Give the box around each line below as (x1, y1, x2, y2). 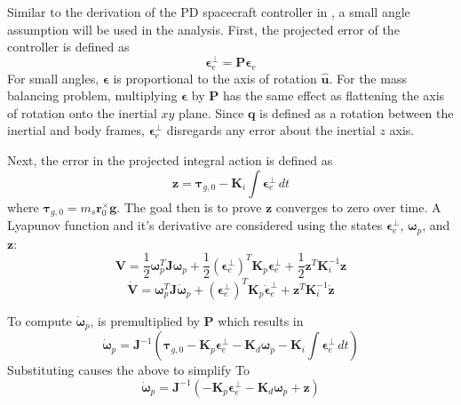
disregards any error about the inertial (166, 121, 376, 139)
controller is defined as (7, 37, 130, 56)
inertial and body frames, (7, 121, 145, 139)
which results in (218, 311, 304, 330)
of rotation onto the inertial (7, 103, 157, 122)
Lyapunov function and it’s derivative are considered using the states (7, 216, 383, 234)
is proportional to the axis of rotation (113, 68, 317, 87)
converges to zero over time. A (275, 197, 441, 216)
